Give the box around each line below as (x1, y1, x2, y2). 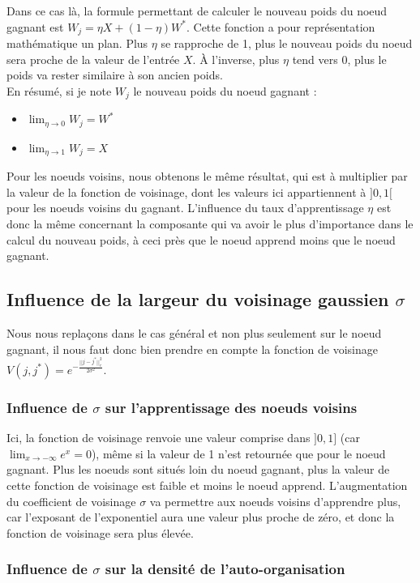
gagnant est (6, 18, 64, 35)
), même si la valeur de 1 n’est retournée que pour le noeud (91, 445, 386, 462)
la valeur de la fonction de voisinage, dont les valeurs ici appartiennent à (6, 183, 366, 200)
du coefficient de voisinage (6, 492, 136, 509)
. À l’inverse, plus (192, 50, 280, 67)
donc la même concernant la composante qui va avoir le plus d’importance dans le (6, 215, 414, 232)
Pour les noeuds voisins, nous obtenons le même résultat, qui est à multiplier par (6, 168, 408, 185)
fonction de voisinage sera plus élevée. (6, 524, 194, 541)
